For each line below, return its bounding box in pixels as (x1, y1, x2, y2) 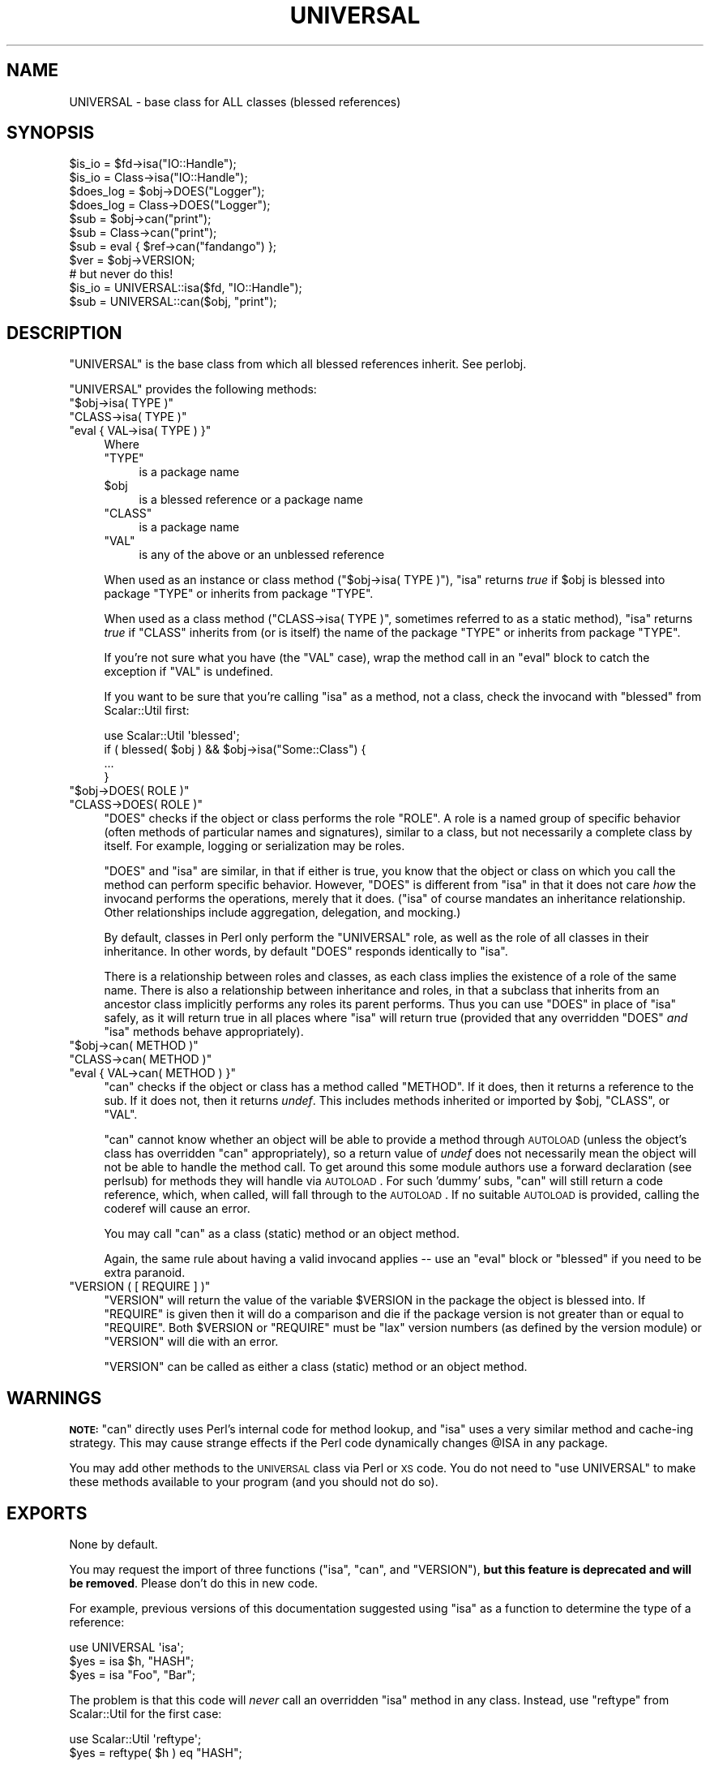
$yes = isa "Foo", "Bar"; (69, 1667, 195, 1682)
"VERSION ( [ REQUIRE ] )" (69, 1279, 211, 1294)
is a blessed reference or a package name (139, 492, 363, 507)
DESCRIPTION (6, 322, 122, 343)
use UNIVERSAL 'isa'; (69, 1639, 184, 1654)
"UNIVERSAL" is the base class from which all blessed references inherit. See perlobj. (69, 357, 527, 372)
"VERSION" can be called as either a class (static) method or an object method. (104, 1360, 528, 1374)
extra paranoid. (104, 1265, 186, 1280)
